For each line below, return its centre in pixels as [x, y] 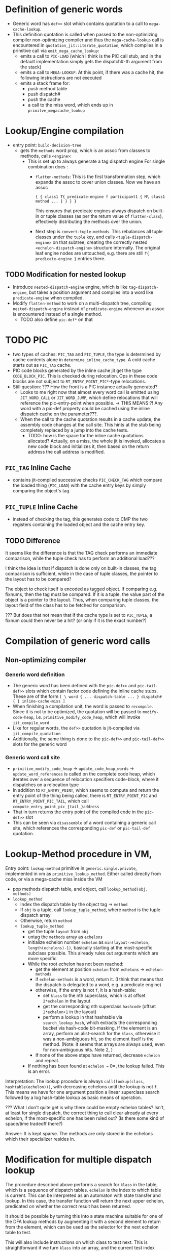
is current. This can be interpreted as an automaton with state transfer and [83, 1195]
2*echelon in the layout [66, 1001]
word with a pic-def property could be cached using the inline [85, 408]
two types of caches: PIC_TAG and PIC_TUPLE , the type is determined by [87, 354]
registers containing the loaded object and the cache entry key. [79, 524]
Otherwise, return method [46, 921]
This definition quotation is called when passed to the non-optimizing [85, 34]
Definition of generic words [64, 9]
